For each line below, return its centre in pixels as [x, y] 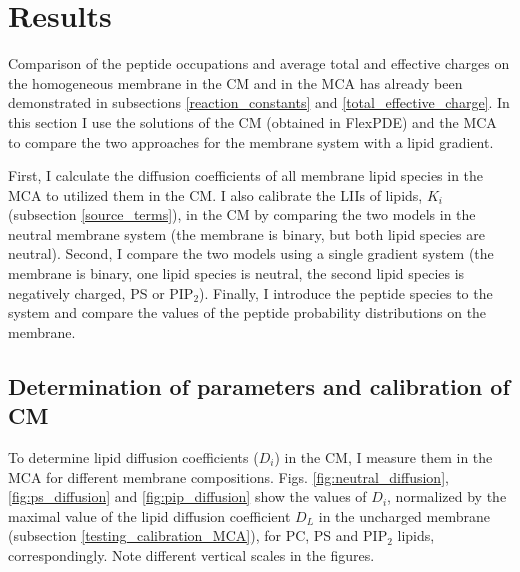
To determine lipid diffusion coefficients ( [133, 457]
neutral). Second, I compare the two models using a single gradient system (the [251, 253]
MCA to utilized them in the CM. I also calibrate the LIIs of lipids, [215, 194]
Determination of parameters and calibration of [259, 385]
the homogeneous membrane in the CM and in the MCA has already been [235, 82]
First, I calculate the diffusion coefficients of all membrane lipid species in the [246, 175]
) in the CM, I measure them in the [383, 457]
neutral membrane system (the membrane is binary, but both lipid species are [246, 233]
